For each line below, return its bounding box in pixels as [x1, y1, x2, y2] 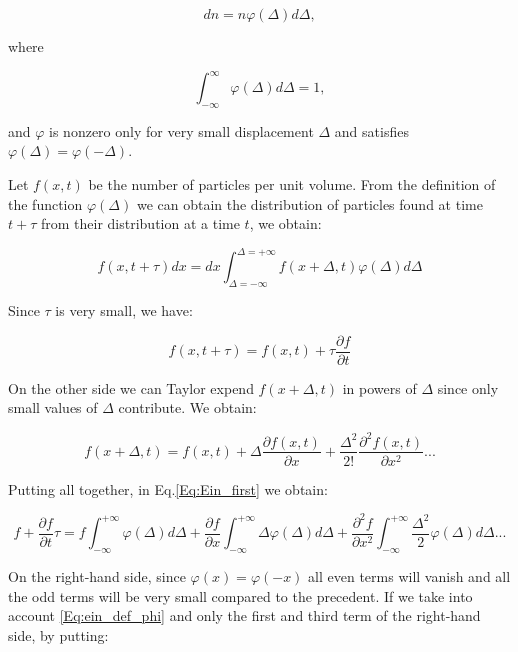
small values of [8, 397, 98, 418]
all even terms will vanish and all [308, 565, 511, 586]
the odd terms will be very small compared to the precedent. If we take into [8, 585, 473, 606]
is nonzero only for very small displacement [49, 120, 314, 141]
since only [437, 377, 499, 398]
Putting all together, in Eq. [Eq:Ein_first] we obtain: [8, 478, 328, 499]
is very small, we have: [55, 300, 193, 321]
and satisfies [334, 120, 409, 141]
